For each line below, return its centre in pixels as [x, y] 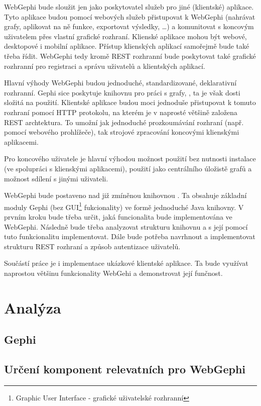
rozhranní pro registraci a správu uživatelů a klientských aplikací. [105, 66]
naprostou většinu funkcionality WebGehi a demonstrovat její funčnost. [113, 273]
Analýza [33, 307]
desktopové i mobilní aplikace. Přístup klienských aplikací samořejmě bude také [127, 46]
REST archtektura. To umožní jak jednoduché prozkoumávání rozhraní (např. [124, 122]
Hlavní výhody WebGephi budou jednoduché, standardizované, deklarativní [120, 83]
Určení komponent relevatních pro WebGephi [125, 369]
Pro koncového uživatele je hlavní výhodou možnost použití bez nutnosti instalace [130, 159]
